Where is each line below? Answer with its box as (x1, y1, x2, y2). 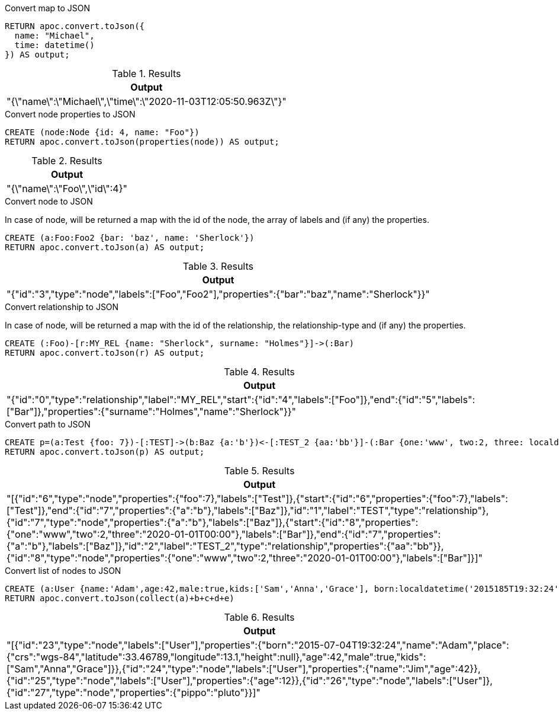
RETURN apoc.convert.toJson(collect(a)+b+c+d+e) (5, 593, 234, 603)
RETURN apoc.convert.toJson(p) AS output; (5, 447, 205, 457)
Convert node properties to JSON (5, 109, 136, 119)
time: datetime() (14, 40, 95, 50)
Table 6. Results (224, 611, 295, 623)
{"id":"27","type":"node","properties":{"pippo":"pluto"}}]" (7, 687, 261, 698)
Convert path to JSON (5, 419, 91, 429)
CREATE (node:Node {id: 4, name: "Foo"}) (5, 127, 200, 137)
